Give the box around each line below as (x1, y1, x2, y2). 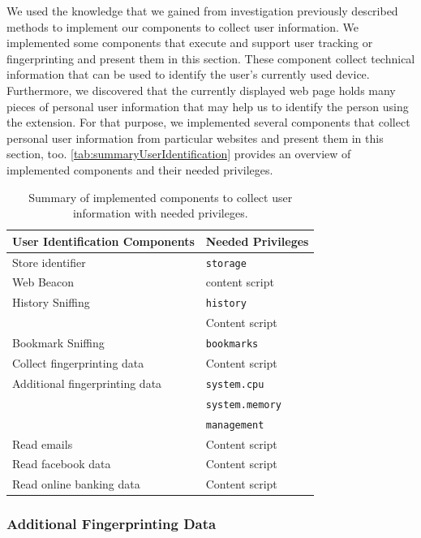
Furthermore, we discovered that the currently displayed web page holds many (6, 81, 396, 98)
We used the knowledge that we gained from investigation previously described (6, 2, 398, 19)
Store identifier (12, 253, 86, 270)
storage (205, 257, 247, 269)
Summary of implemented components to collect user (28, 188, 293, 205)
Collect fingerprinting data (12, 354, 144, 371)
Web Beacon (12, 273, 75, 291)
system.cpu (205, 378, 264, 390)
